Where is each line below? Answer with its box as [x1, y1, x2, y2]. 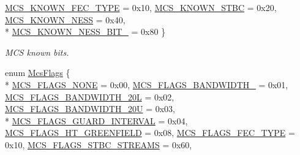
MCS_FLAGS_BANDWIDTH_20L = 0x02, [5, 90, 174, 103]
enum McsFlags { [5, 66, 70, 79]
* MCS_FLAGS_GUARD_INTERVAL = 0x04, [5, 114, 188, 127]
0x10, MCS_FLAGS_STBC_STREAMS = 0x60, [5, 138, 192, 151]
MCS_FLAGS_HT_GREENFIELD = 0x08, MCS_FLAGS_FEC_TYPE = [5, 126, 295, 139]
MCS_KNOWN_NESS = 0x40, [5, 13, 126, 26]
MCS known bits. [5, 45, 69, 58]
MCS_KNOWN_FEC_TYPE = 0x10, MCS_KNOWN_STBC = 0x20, [5, 1, 277, 13]
